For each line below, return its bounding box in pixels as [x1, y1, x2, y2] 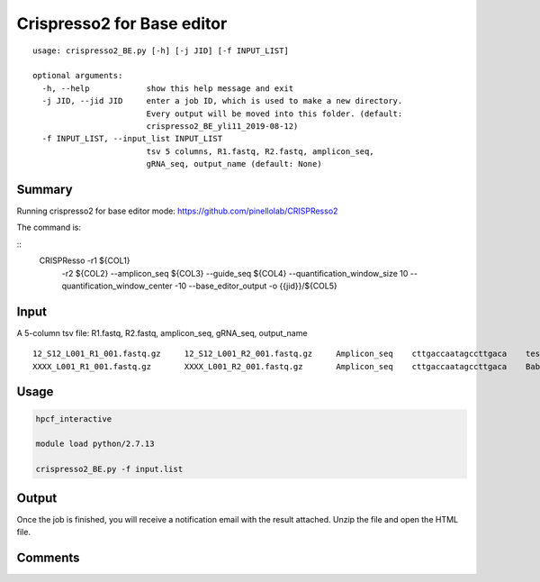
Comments [16, 550, 80, 565]
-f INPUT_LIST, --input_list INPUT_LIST [41, 133, 223, 144]
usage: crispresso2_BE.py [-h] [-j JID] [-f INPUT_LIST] [32, 45, 290, 56]
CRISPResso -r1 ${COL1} [39, 255, 130, 266]
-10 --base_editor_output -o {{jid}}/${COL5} [174, 280, 337, 291]
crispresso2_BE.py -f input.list [35, 464, 184, 475]
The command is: [16, 222, 81, 233]
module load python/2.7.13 [35, 439, 155, 450]
